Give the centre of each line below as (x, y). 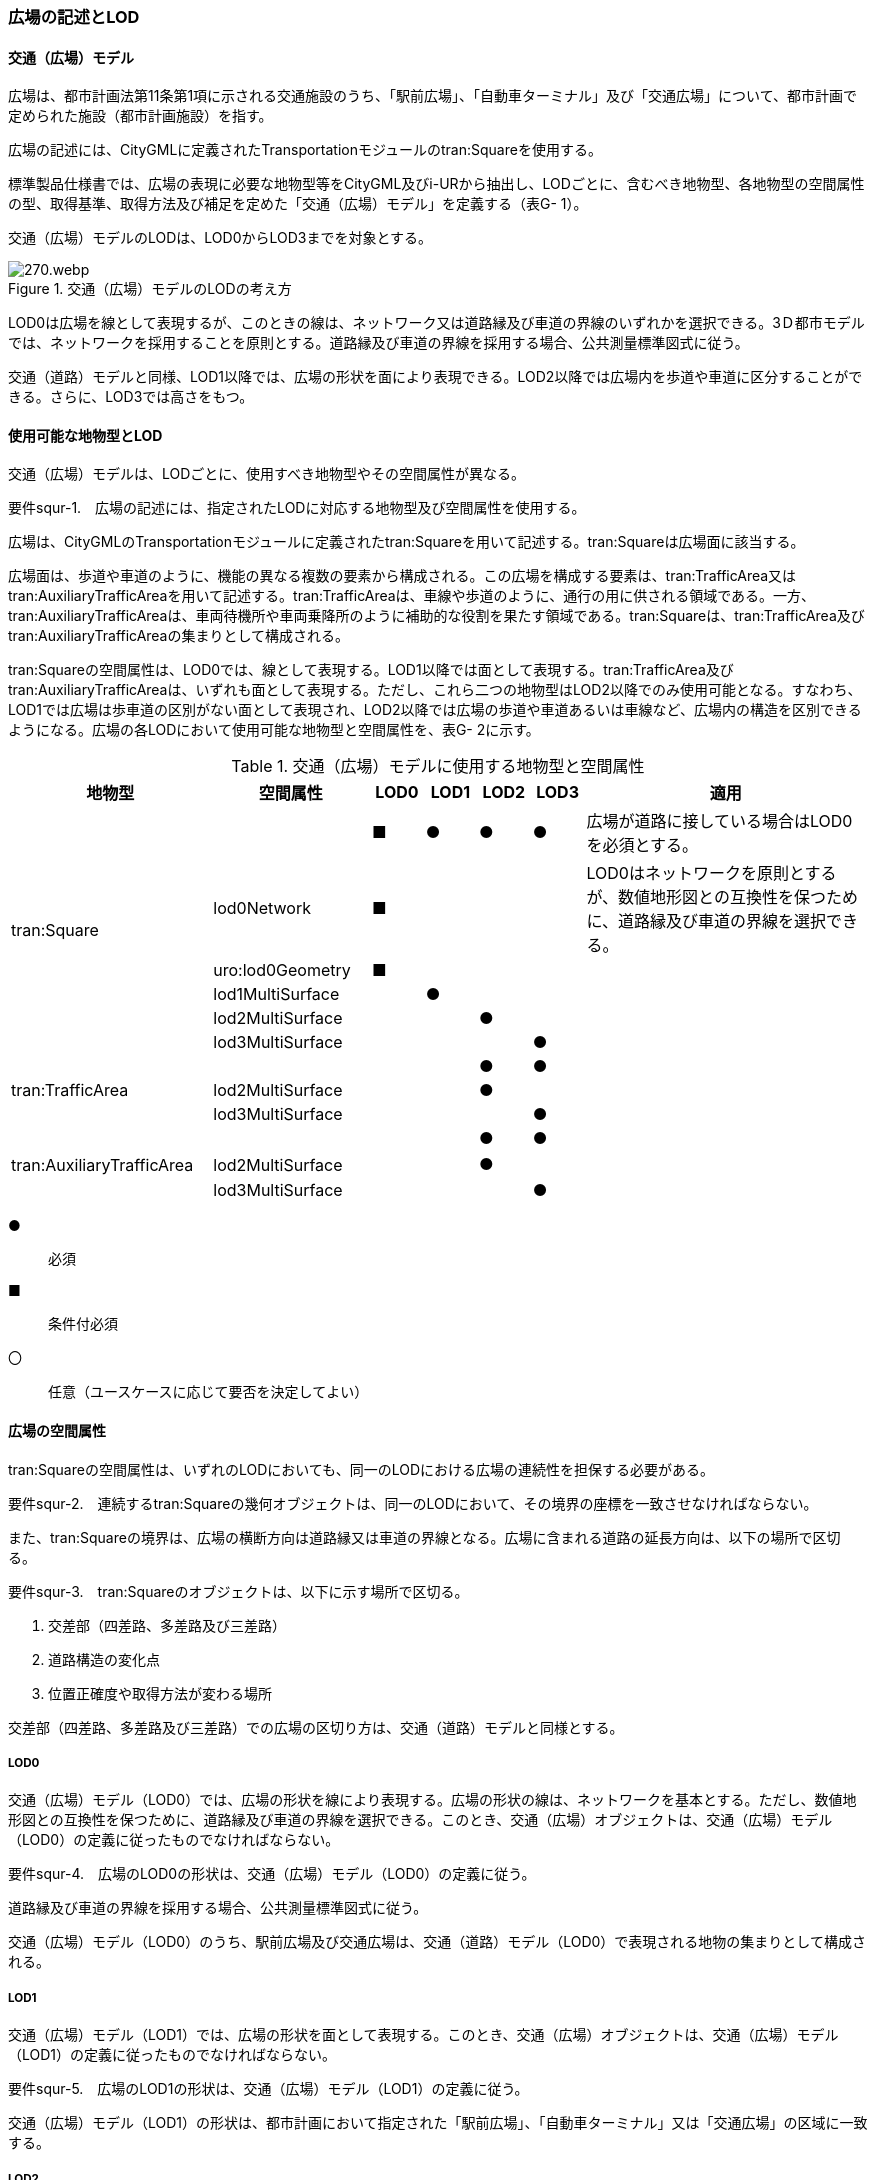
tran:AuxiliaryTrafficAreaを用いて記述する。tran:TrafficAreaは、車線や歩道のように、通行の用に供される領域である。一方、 (412, 596)
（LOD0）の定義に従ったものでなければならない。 (174, 1840)
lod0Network (262, 908)
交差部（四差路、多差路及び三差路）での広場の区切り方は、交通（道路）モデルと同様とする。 (316, 1727)
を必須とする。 (642, 845)
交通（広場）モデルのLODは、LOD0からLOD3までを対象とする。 (220, 238)
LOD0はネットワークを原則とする (711, 873)
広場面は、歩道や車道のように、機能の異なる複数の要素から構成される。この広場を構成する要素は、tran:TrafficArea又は (402, 576)
